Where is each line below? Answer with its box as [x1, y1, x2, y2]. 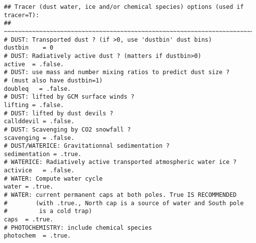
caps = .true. [4, 216, 54, 223]
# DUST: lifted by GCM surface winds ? [4, 93, 134, 101]
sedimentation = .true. [4, 150, 82, 158]
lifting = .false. [4, 101, 64, 108]
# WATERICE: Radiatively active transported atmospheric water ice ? [4, 159, 237, 166]
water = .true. [4, 183, 54, 190]
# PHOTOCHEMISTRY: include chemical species [4, 224, 152, 231]
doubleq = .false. [4, 85, 71, 92]
